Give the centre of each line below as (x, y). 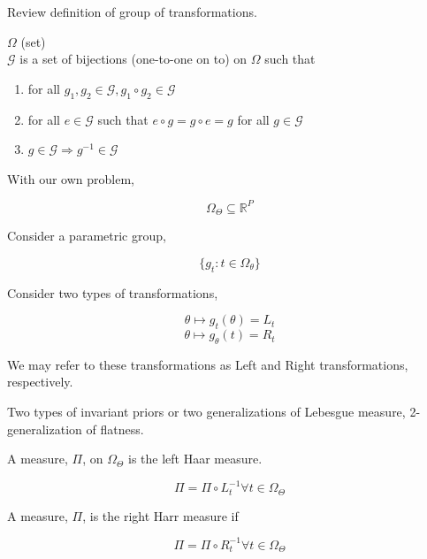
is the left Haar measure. (195, 459)
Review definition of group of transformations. (132, 11)
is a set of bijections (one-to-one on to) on (133, 59)
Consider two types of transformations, (113, 292)
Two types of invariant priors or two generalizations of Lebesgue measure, (206, 412)
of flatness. (115, 429)
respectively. (40, 382)
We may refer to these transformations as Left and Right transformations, (208, 364)
